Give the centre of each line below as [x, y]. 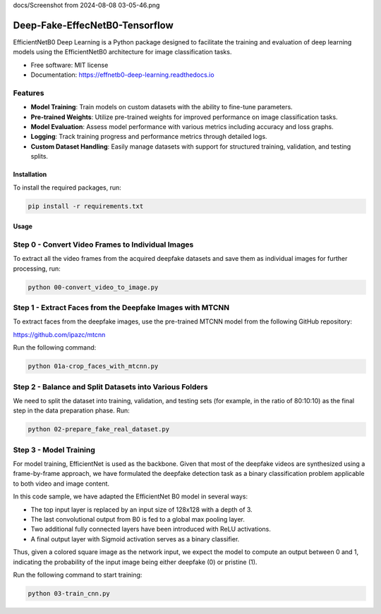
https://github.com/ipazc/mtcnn [59, 334]
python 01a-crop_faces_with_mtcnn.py [93, 366]
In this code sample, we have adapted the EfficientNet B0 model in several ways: [131, 496]
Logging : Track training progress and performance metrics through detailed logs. [149, 137]
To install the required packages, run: [67, 188]
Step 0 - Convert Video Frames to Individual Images [103, 245]
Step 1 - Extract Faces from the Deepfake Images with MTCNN [121, 308]
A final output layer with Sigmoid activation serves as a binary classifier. [135, 539]
